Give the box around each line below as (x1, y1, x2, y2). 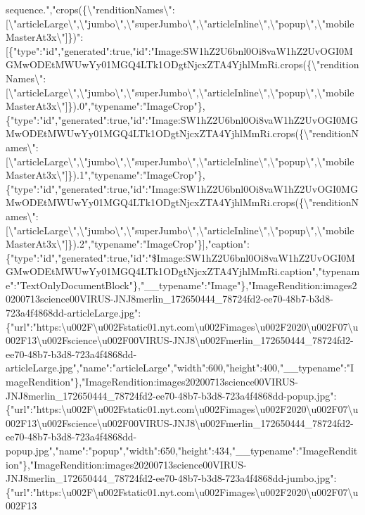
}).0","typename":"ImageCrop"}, (68, 98, 205, 113)
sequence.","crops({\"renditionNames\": (6, 2, 175, 16)
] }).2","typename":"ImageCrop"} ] (65, 236, 205, 251)
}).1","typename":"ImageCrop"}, (68, 167, 205, 182)
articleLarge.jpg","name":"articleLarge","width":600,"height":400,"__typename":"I (6, 360, 354, 375)
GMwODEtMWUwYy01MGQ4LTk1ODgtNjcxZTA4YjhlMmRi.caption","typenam (6, 264, 360, 279)
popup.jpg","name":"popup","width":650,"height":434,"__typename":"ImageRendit (6, 443, 358, 457)
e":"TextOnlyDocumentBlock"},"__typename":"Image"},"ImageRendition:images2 (6, 277, 357, 292)
